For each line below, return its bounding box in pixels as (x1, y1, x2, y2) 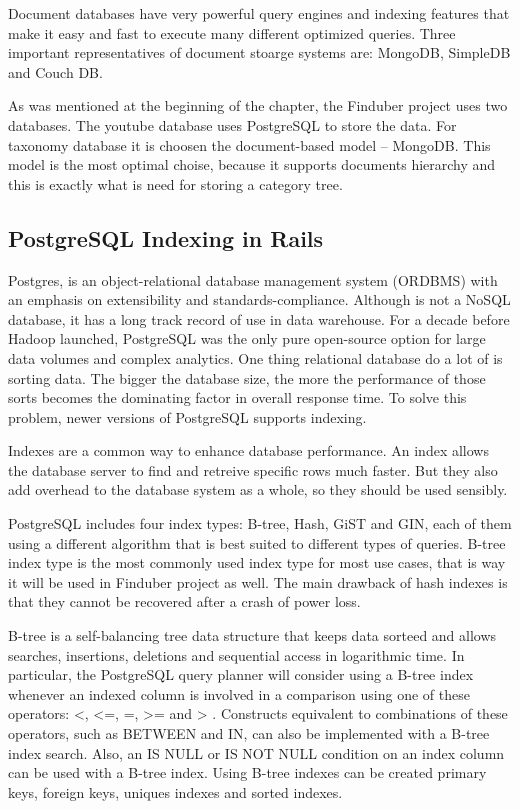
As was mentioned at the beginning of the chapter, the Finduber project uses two (8, 95, 508, 116)
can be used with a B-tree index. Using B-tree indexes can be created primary (8, 762, 487, 783)
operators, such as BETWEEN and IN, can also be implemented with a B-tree (8, 723, 490, 744)
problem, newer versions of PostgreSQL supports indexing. (8, 406, 367, 427)
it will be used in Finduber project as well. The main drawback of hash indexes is (8, 571, 508, 592)
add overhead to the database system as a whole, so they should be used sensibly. (8, 479, 508, 500)
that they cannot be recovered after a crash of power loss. (8, 591, 361, 612)
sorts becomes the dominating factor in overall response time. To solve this (8, 387, 467, 408)
